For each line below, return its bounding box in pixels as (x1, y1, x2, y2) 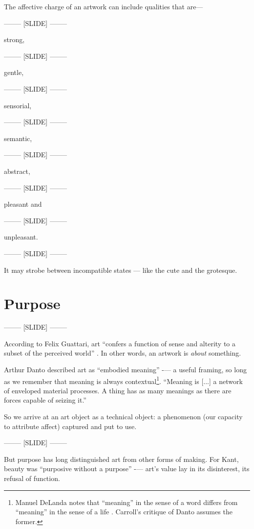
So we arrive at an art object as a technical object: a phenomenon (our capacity (4, 411, 243, 422)
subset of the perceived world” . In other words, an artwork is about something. (4, 348, 241, 358)
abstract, (4, 166, 30, 176)
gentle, (4, 67, 24, 77)
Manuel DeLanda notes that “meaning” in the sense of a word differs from (15, 497, 238, 507)
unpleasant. (4, 232, 38, 242)
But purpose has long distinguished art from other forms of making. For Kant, (4, 454, 239, 464)
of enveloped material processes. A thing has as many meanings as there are (4, 385, 232, 395)
